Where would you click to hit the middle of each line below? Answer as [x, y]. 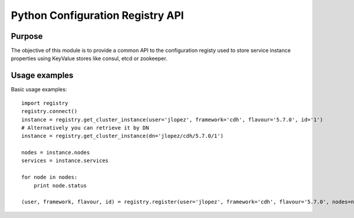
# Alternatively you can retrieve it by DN [85, 128]
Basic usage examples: [39, 90]
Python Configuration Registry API [97, 15]
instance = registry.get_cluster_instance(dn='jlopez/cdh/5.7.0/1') [122, 136]
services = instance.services [65, 161]
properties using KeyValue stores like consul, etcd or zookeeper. [89, 58]
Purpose [27, 36]
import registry [45, 103]
